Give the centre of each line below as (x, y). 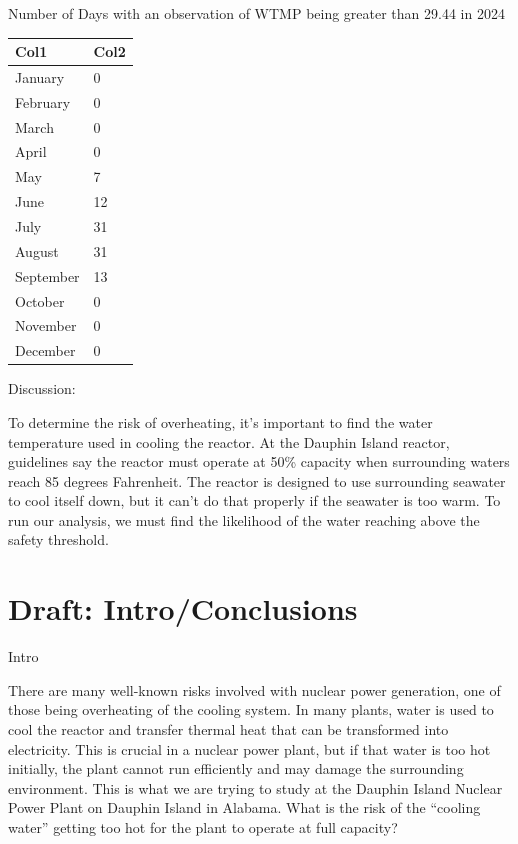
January (40, 76)
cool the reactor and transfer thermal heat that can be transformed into (228, 728)
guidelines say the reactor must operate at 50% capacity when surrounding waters (259, 461)
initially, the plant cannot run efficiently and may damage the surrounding (236, 768)
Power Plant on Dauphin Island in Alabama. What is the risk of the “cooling (244, 807)
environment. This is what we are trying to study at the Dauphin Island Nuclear (255, 787)
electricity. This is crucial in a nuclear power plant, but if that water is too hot (249, 748)
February (43, 101)
